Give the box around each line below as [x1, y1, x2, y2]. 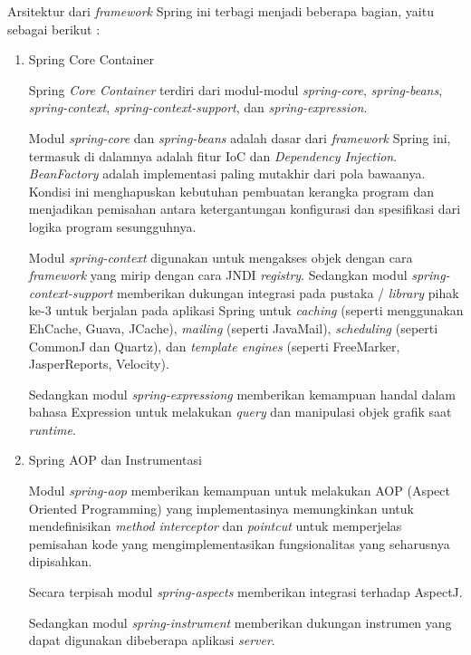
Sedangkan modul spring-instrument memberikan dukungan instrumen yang [28, 612, 452, 631]
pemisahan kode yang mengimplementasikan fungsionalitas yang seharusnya [28, 534, 450, 553]
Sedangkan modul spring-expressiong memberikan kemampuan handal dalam [28, 384, 456, 403]
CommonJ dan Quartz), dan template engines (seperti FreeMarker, [28, 336, 400, 355]
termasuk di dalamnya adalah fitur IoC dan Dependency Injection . [28, 146, 398, 165]
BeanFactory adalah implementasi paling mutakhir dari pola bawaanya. [28, 164, 426, 183]
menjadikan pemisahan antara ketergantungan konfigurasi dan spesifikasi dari [28, 199, 461, 218]
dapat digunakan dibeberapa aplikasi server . [28, 631, 275, 650]
